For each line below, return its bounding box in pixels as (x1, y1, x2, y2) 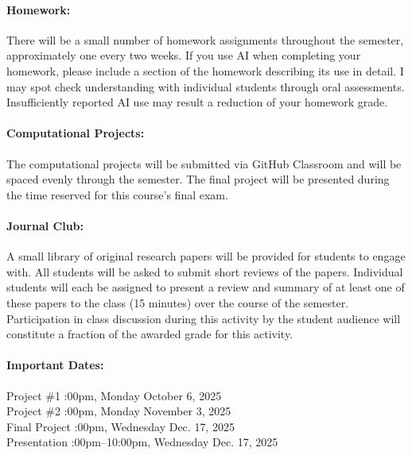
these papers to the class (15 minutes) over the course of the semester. (6, 294, 349, 310)
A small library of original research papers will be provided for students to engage (6, 248, 406, 264)
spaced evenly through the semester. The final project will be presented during (6, 171, 390, 187)
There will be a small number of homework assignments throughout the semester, (6, 31, 404, 48)
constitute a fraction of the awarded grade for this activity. (6, 326, 293, 342)
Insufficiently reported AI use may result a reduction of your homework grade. (6, 94, 388, 110)
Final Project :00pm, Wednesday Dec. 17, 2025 (6, 418, 235, 434)
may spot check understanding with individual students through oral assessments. (6, 78, 405, 94)
